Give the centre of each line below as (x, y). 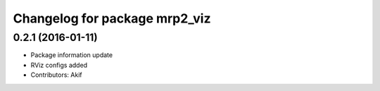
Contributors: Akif (56, 75)
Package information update (71, 55)
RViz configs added (59, 65)
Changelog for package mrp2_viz (112, 18)
